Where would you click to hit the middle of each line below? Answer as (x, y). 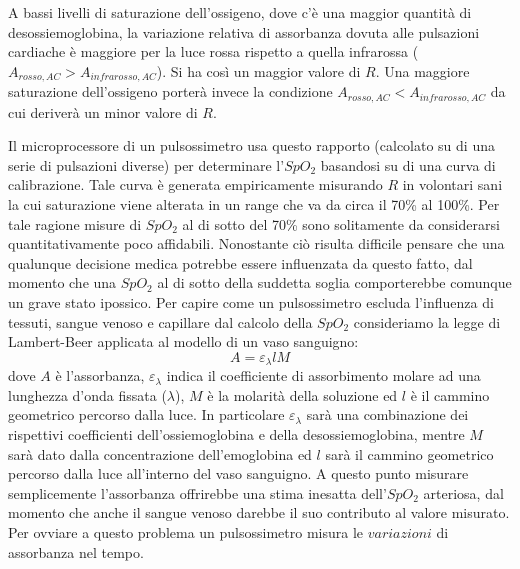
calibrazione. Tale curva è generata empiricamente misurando (195, 184)
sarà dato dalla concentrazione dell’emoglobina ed (160, 453)
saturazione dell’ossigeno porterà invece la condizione (170, 91)
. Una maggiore (422, 70)
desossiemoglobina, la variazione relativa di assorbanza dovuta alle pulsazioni (244, 31)
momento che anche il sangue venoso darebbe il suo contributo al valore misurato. (259, 512)
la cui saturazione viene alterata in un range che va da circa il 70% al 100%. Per (254, 204)
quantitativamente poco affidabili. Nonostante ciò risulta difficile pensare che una (256, 243)
